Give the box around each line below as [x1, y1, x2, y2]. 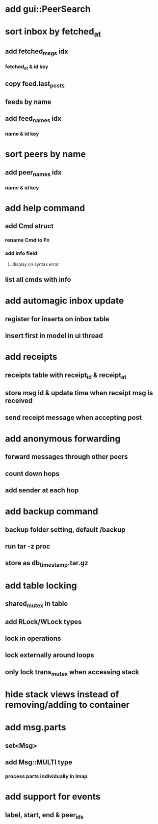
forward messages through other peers [5, 452, 129, 461]
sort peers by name [5, 149, 86, 160]
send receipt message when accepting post [5, 413, 142, 422]
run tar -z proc [5, 542, 51, 550]
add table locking [5, 580, 77, 591]
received [5, 397, 33, 405]
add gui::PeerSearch [5, 3, 91, 15]
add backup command [5, 506, 98, 517]
